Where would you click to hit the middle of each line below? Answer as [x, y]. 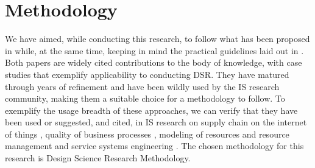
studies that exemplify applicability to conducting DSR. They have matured [147, 74]
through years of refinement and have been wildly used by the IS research [142, 86]
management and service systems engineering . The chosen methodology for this [154, 146]
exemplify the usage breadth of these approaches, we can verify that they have [151, 110]
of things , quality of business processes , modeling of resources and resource [147, 134]
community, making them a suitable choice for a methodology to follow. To [145, 98]
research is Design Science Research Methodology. [98, 158]
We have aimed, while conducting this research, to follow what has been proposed [157, 39]
